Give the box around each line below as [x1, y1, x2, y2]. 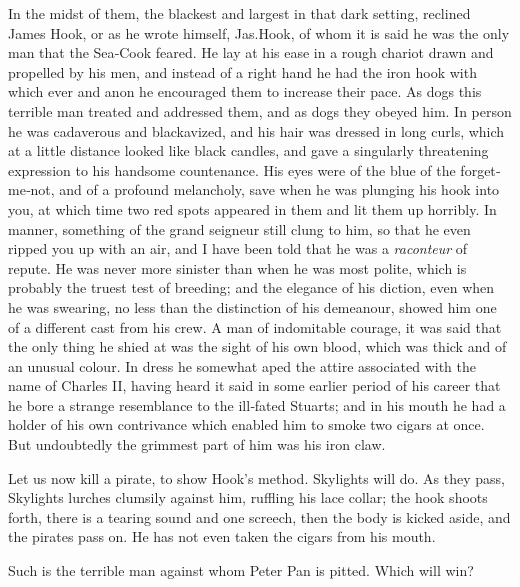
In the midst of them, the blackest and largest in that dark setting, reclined [8, 3, 471, 23]
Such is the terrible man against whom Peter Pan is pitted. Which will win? [8, 560, 474, 581]
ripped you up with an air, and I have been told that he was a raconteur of [8, 238, 468, 259]
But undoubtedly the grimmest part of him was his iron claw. [8, 434, 386, 455]
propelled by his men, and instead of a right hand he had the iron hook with [8, 61, 477, 82]
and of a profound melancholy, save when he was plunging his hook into [59, 179, 500, 200]
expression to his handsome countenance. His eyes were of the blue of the [8, 159, 456, 180]
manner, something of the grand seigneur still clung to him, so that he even [8, 218, 471, 239]
